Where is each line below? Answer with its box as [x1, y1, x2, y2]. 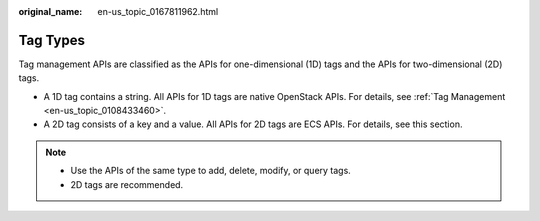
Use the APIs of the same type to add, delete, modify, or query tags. [70, 165, 352, 177]
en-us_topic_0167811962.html [97, 6, 219, 17]
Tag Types [18, 31, 85, 49]
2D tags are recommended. [70, 178, 184, 190]
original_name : [18, 6, 83, 17]
